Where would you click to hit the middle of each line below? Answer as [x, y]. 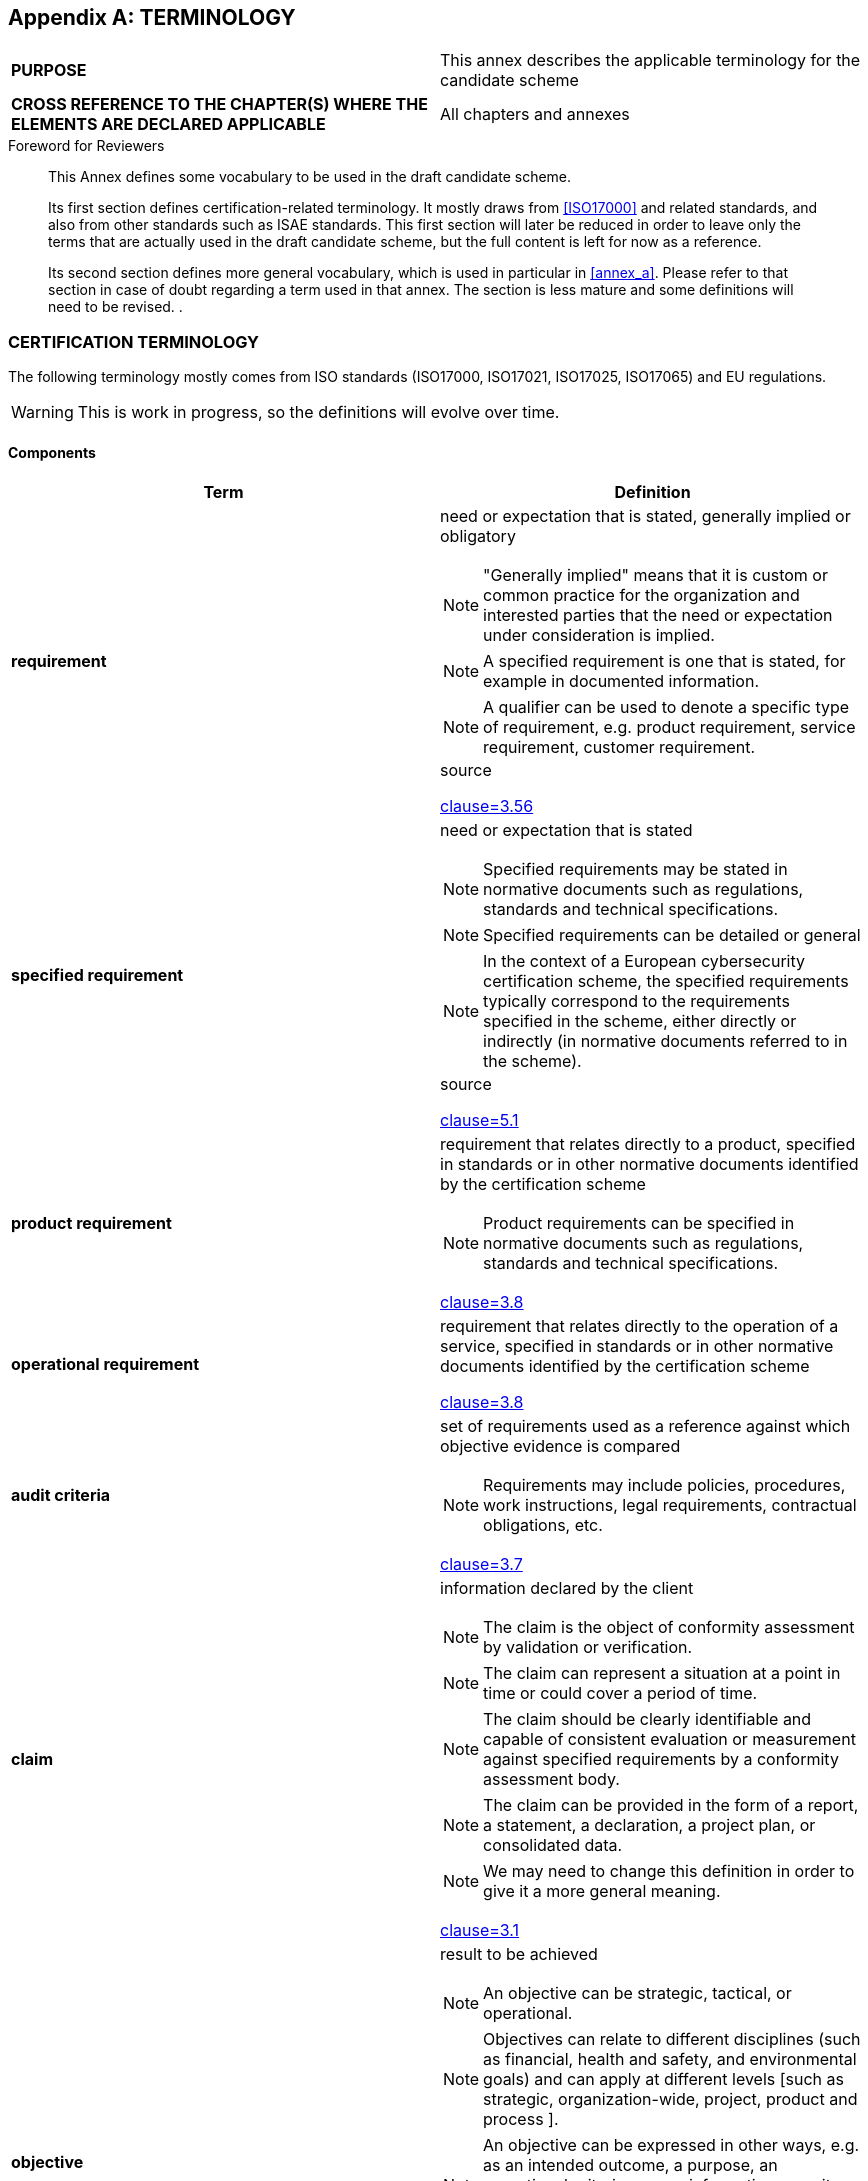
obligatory [478, 536]
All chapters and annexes [535, 114]
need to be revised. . [115, 307]
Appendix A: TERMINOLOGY [152, 17]
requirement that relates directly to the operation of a [639, 1326]
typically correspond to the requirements [636, 1001]
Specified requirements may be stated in [635, 869]
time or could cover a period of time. [620, 1693]
